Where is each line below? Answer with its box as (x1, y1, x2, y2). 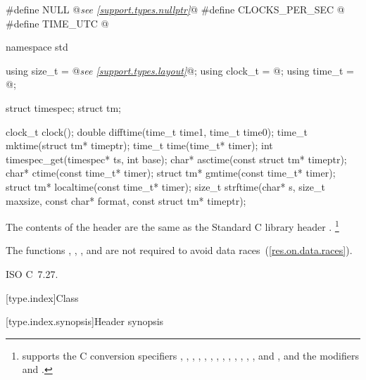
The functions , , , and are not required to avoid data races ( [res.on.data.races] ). (6, 243, 353, 258)
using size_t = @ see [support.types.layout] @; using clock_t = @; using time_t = (6, 63, 354, 77)
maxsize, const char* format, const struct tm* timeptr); (6, 193, 246, 208)
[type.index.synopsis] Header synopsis (6, 314, 164, 329)
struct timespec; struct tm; (6, 100, 122, 115)
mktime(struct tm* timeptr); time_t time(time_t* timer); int (6, 138, 273, 153)
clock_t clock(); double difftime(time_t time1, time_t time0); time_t (6, 124, 308, 139)
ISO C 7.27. (6, 266, 58, 281)
